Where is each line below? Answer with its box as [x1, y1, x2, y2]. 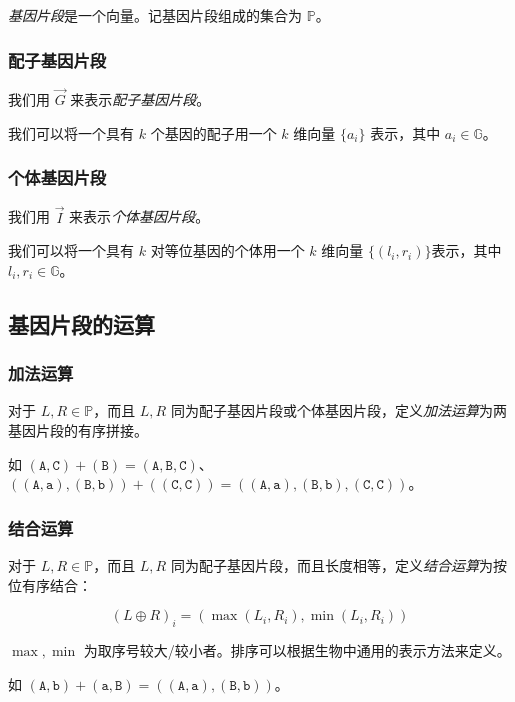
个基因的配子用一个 [150, 122, 277, 143]
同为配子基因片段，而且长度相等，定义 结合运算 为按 [170, 555, 507, 576]
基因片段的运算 [8, 308, 155, 339]
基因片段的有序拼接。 [8, 420, 148, 441]
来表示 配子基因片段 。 [70, 89, 211, 110]
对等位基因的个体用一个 [150, 240, 305, 261]
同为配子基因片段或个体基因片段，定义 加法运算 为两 [170, 400, 507, 421]
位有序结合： [8, 574, 92, 595]
